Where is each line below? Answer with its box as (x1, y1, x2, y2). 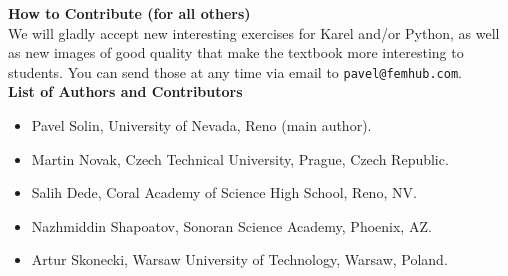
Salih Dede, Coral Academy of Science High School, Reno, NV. (31, 182, 417, 203)
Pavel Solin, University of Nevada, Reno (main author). (31, 115, 372, 136)
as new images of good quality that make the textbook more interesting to (8, 42, 464, 63)
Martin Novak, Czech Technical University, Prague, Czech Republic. (31, 148, 449, 169)
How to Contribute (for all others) (8, 3, 251, 23)
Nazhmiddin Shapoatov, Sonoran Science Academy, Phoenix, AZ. (31, 215, 432, 236)
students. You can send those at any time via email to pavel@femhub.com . (8, 61, 462, 82)
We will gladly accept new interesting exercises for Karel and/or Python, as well (8, 22, 500, 43)
